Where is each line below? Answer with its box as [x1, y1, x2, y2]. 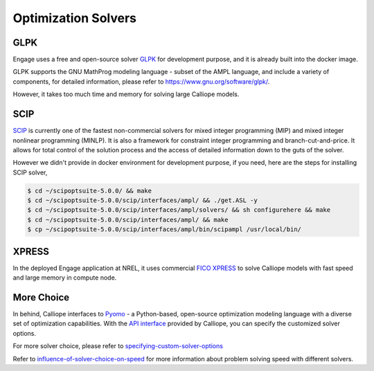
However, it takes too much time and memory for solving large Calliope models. [12, 90, 240, 98]
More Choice [12, 291, 70, 303]
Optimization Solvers [12, 10, 137, 26]
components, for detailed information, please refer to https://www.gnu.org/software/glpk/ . [12, 77, 270, 86]
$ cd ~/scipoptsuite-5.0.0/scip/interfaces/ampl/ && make [27, 215, 229, 224]
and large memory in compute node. [12, 273, 117, 282]
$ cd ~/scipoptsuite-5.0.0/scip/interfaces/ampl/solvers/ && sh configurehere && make [27, 206, 331, 214]
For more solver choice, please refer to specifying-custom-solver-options [12, 342, 223, 350]
